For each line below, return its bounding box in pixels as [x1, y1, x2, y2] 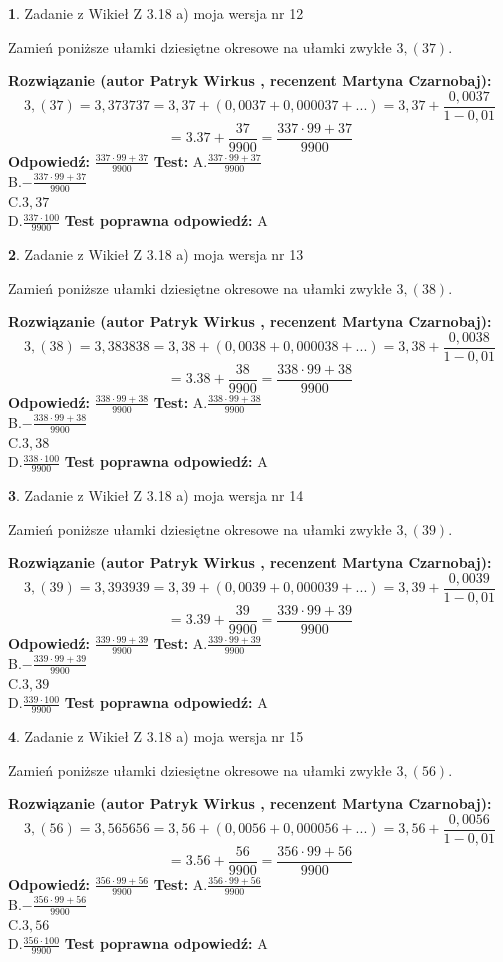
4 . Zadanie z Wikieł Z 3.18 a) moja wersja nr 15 [8, 725, 304, 746]
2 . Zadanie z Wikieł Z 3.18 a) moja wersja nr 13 [8, 243, 304, 264]
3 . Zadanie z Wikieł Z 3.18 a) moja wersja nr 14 [8, 484, 304, 505]
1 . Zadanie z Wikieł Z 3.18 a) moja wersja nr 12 [8, 3, 304, 23]
